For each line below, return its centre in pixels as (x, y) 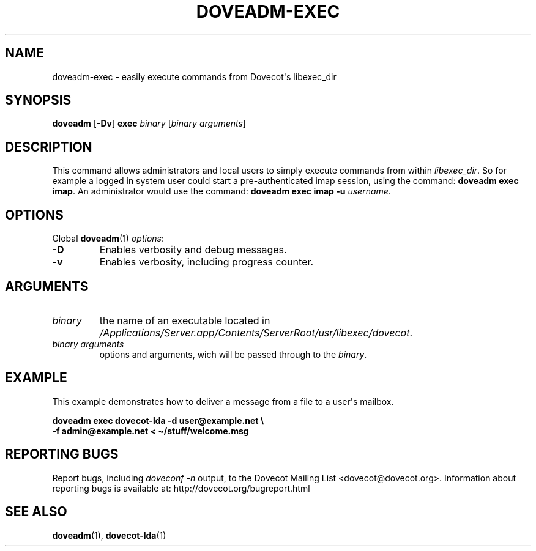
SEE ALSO (36, 512)
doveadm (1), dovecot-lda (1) (109, 535)
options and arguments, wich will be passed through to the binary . (233, 354)
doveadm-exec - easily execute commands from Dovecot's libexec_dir (194, 76)
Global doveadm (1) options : (108, 239)
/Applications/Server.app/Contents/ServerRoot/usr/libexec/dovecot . (256, 332)
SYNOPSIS (38, 100)
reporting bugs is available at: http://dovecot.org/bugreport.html (181, 488)
